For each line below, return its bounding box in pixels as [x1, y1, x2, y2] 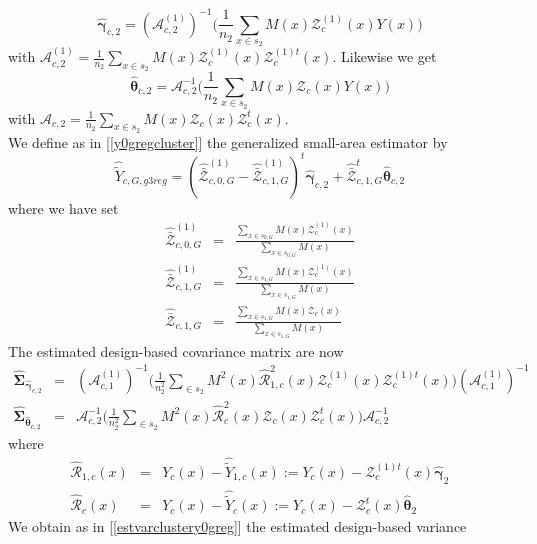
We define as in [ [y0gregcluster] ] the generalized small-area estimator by [8, 131, 448, 152]
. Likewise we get [332, 46, 437, 67]
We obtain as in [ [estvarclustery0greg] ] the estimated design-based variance [8, 516, 467, 537]
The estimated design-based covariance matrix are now [8, 340, 344, 361]
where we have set [8, 197, 119, 218]
